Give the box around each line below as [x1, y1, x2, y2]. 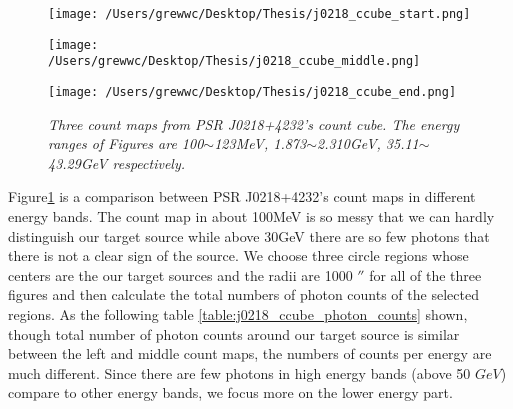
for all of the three [369, 264, 482, 285]
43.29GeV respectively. [48, 152, 186, 173]
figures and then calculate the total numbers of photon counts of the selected [8, 284, 479, 305]
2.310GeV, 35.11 [317, 133, 419, 154]
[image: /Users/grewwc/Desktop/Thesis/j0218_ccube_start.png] [48, 7, 471, 21]
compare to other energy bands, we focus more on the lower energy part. [8, 382, 453, 403]
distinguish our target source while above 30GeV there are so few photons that [8, 225, 490, 246]
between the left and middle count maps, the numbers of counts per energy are [8, 343, 492, 364]
